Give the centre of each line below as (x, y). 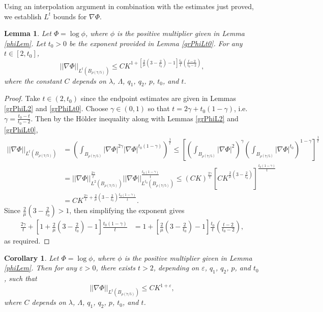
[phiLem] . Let (25, 43)
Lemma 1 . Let (28, 33)
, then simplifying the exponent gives (127, 210)
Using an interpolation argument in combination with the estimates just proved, (129, 6)
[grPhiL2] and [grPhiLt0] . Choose (56, 108)
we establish (23, 16)
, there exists (115, 268)
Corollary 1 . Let (32, 257)
